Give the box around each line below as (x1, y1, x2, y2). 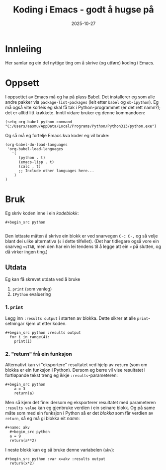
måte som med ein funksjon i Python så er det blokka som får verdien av (5, 410, 154, 416)
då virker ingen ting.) (5, 248, 48, 254)
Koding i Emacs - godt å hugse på (13, 4, 154, 15)
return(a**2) (9, 438, 37, 443)
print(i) (14, 339, 32, 344)
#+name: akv (5, 425, 30, 430)
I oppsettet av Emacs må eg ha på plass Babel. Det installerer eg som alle (5, 94, 155, 100)
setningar (5, 320, 25, 326)
